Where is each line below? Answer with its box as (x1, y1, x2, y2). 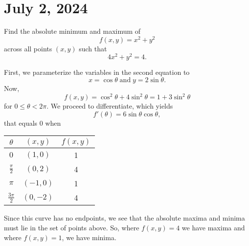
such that (79, 43, 107, 53)
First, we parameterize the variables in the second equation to (4, 67, 190, 77)
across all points (4, 43, 52, 53)
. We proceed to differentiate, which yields (46, 101, 173, 111)
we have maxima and (181, 222, 245, 232)
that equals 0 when (4, 117, 61, 128)
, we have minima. (62, 232, 116, 242)
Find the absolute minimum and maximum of (4, 26, 141, 36)
